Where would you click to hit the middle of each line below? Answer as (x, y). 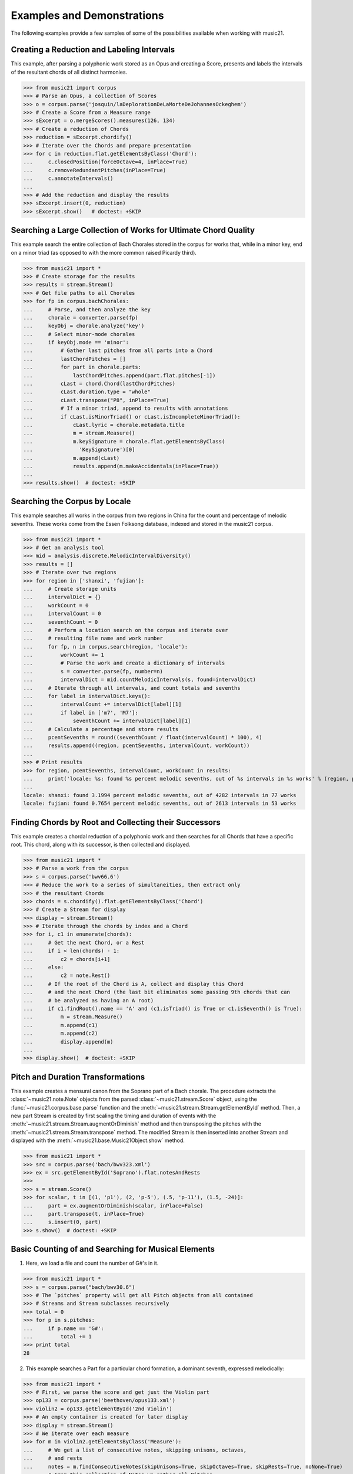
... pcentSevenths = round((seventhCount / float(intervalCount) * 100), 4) (143, 737)
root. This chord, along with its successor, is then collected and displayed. (101, 844)
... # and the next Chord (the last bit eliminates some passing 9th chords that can (157, 992)
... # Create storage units (70, 589)
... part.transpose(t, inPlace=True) (84, 1214)
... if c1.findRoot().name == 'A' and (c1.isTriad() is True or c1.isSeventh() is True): (163, 1009)
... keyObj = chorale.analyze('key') (84, 326)
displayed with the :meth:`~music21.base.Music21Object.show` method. (98, 1140)
